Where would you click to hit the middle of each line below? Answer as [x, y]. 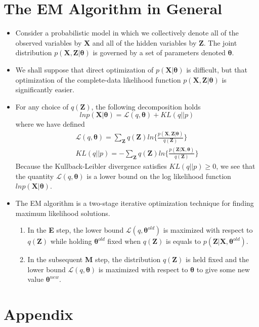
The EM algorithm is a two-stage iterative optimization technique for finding [135, 203]
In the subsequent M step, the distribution [94, 259]
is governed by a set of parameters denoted [159, 52]
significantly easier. [45, 89]
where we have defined [50, 124]
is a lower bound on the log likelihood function [159, 176]
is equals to [183, 241]
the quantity [35, 176]
